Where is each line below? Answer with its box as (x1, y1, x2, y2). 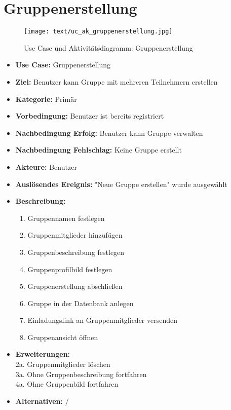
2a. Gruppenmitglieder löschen (15, 359, 110, 369)
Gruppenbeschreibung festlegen (27, 246, 125, 257)
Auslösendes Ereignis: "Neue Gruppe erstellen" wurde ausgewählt (15, 178, 227, 189)
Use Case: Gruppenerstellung (15, 59, 111, 70)
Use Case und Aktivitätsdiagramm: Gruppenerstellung (24, 42, 193, 53)
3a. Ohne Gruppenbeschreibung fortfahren (15, 368, 147, 379)
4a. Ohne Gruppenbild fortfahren (15, 379, 119, 389)
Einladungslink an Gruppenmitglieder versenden (27, 315, 178, 325)
